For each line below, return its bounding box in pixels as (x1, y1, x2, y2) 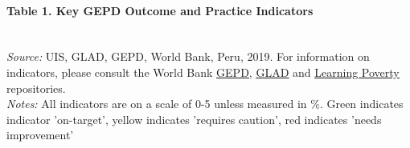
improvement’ (6, 126, 74, 143)
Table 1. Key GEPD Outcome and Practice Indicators (6, 2, 314, 18)
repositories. (6, 79, 66, 96)
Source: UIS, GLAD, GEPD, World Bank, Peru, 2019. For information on (6, 48, 370, 65)
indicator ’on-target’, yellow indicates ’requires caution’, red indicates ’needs (6, 110, 382, 127)
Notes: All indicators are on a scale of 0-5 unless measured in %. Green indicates (6, 95, 404, 112)
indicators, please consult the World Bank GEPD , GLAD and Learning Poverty (6, 63, 400, 80)
